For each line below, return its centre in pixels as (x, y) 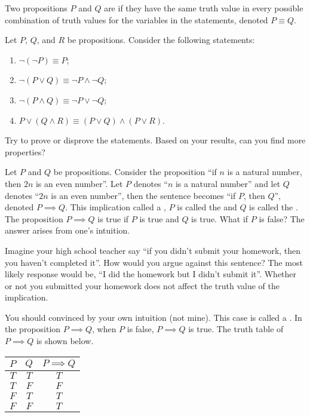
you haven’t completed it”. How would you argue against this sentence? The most (154, 262)
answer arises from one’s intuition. (67, 230)
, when (104, 329)
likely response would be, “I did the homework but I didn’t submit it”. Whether (151, 274)
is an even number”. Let (79, 183)
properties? (25, 151)
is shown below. (65, 341)
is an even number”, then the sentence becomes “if (143, 195)
